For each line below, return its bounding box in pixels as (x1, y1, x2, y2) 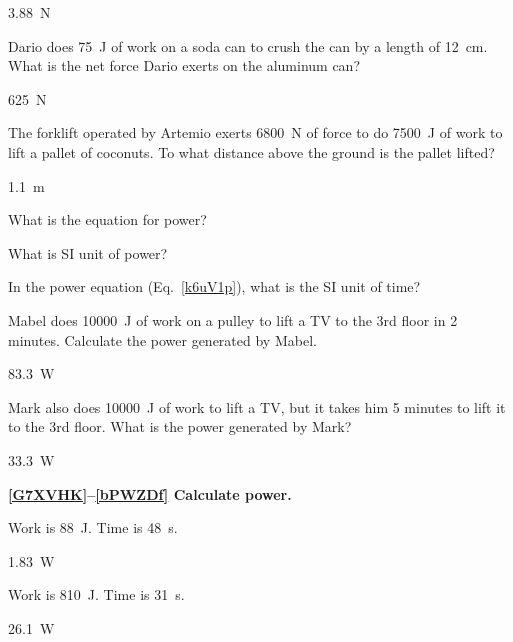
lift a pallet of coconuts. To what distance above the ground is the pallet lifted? (8, 141, 495, 162)
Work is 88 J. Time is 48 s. (8, 517, 178, 538)
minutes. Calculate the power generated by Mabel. (8, 329, 317, 350)
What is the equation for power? (8, 209, 207, 230)
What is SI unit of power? (8, 242, 168, 263)
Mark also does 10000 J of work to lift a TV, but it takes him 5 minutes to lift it (8, 396, 506, 417)
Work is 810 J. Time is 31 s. (8, 584, 185, 605)
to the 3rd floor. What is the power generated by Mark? (8, 416, 352, 437)
